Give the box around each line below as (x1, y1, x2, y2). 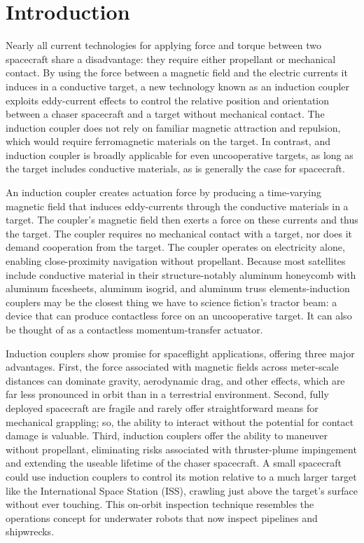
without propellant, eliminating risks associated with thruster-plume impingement (6, 441, 357, 456)
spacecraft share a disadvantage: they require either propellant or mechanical (6, 51, 336, 66)
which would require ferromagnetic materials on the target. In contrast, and (6, 134, 330, 149)
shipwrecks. (6, 524, 55, 539)
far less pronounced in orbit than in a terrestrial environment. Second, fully (6, 387, 329, 401)
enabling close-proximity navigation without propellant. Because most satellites (6, 254, 346, 268)
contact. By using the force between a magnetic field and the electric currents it (6, 65, 348, 80)
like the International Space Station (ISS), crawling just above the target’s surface (6, 483, 358, 497)
